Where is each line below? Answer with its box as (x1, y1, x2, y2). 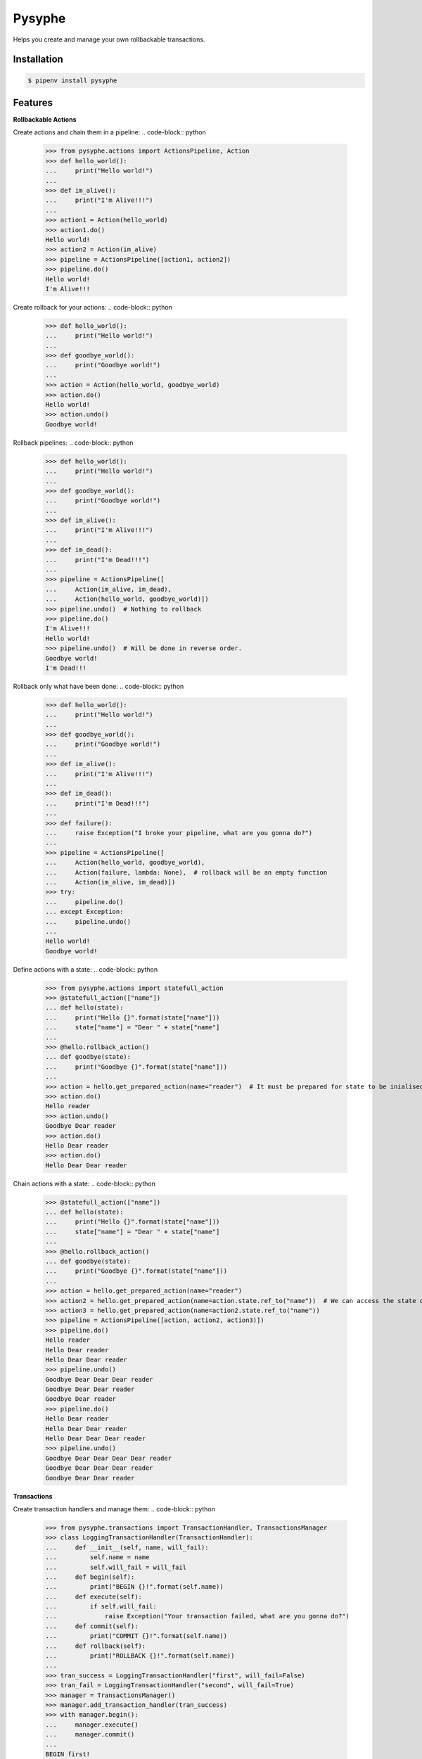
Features (13, 96, 53, 108)
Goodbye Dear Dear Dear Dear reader (45, 1454, 172, 1462)
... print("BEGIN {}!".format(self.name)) (45, 1583, 224, 1591)
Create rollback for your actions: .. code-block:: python (13, 303, 172, 311)
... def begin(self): (45, 1573, 135, 1581)
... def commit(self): (45, 1622, 139, 1630)
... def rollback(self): (45, 1641, 146, 1650)
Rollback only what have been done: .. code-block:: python (13, 682, 184, 690)
